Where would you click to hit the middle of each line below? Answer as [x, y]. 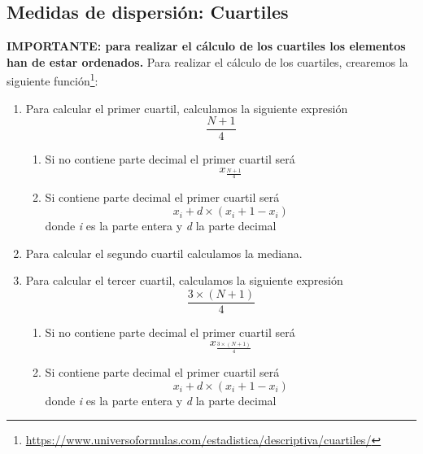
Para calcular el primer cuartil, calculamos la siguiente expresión [187, 108]
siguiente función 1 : [52, 80]
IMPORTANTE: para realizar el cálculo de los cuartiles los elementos [206, 46]
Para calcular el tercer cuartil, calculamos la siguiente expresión [184, 280]
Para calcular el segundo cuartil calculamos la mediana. [164, 253]
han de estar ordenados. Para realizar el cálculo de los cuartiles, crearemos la [207, 61]
